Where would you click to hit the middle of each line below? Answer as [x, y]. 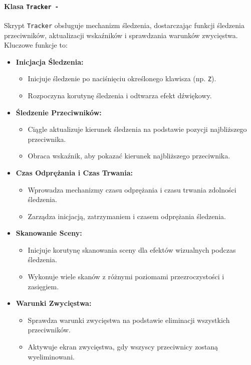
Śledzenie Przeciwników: [59, 112]
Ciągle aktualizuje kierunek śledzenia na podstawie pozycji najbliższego [137, 129]
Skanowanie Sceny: [49, 233]
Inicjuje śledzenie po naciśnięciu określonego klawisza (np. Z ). [122, 78]
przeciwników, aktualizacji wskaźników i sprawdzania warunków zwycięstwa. [121, 35]
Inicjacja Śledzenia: [50, 61]
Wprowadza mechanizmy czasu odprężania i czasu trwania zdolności [132, 189]
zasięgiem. [43, 286]
